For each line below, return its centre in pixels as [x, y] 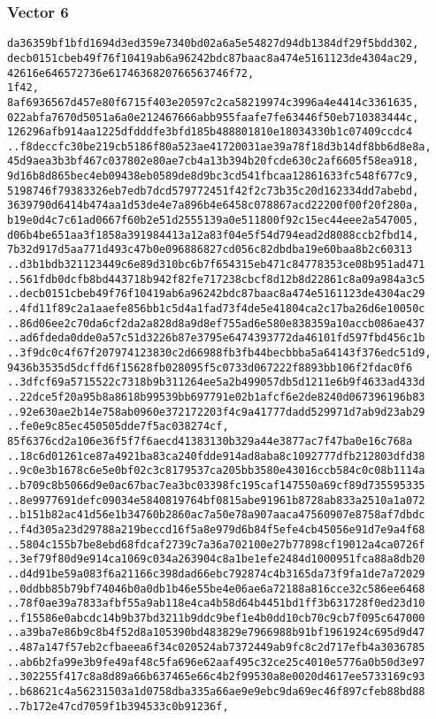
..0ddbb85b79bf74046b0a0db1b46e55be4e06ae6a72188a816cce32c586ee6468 [216, 589]
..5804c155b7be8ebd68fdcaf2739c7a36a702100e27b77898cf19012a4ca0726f [216, 544]
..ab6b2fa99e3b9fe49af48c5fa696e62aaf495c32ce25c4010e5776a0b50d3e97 [216, 662]
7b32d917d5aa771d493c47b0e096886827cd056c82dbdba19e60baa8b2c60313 [210, 250]
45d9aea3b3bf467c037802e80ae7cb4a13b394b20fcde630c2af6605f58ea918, [213, 161]
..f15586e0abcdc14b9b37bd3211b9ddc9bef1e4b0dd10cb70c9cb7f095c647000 [216, 618]
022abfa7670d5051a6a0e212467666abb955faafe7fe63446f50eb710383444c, [213, 117]
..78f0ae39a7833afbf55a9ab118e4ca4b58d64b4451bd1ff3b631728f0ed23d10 [216, 604]
